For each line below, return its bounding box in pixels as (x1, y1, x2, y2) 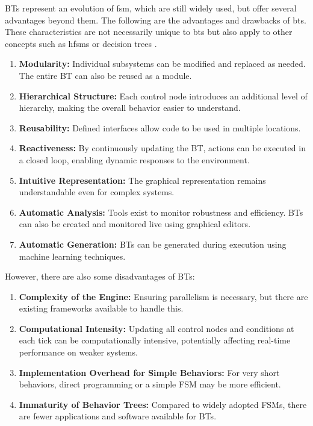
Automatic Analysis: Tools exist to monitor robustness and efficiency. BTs (19, 205, 303, 218)
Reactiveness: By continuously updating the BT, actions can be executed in (19, 142, 306, 154)
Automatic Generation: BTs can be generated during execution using (19, 237, 287, 250)
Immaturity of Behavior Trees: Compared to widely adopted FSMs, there (19, 398, 307, 410)
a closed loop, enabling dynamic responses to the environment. (19, 153, 250, 166)
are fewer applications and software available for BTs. (19, 410, 217, 422)
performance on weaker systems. (19, 346, 138, 359)
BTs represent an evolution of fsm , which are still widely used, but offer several (5, 2, 297, 14)
